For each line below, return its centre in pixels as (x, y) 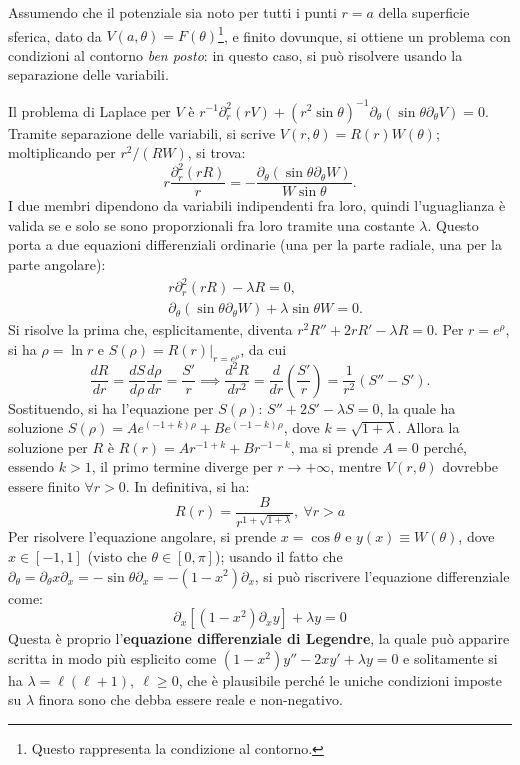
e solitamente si (450, 657)
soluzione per (48, 446)
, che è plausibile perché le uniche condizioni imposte (340, 679)
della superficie (424, 12)
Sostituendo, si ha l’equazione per (111, 407)
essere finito (44, 485)
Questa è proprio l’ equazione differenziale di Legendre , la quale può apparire (259, 638)
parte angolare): (57, 264)
